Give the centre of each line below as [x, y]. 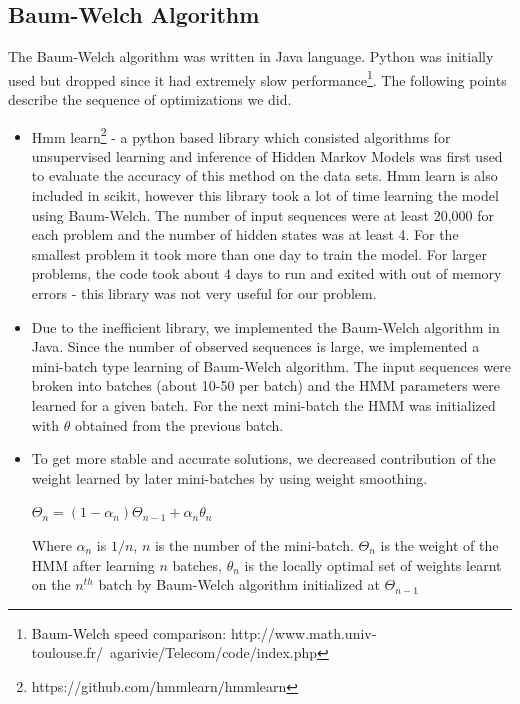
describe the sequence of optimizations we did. [150, 99]
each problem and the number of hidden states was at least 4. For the [245, 234]
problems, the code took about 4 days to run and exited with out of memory [266, 273]
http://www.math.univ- [303, 632]
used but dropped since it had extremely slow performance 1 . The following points [257, 78]
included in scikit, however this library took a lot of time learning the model [265, 195]
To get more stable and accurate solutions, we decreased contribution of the [263, 458]
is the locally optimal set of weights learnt [373, 564]
